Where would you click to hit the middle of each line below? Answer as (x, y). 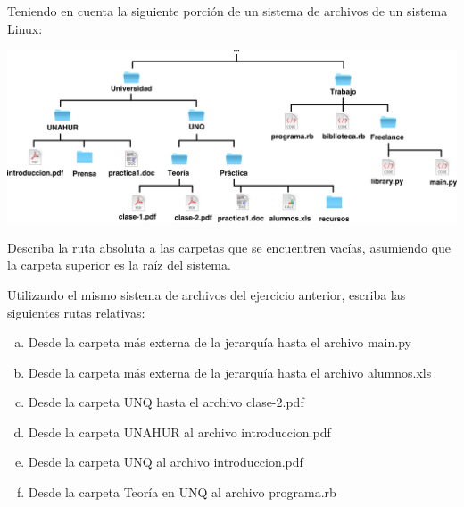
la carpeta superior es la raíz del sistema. (119, 265)
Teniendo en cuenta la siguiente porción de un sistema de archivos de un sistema (228, 11)
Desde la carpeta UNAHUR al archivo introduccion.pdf (179, 432)
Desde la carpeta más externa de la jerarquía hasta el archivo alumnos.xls (230, 372)
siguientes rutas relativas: (76, 312)
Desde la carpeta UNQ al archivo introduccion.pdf (166, 462)
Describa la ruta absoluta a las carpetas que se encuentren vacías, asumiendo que (229, 247)
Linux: (25, 28)
